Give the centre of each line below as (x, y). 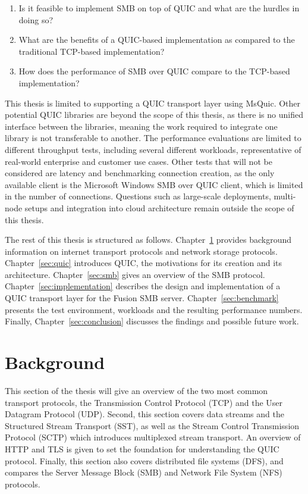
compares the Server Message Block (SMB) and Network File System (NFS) (144, 472)
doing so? (36, 19)
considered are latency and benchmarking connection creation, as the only (140, 173)
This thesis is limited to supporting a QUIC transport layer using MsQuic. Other (153, 103)
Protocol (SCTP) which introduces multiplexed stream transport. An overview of (153, 437)
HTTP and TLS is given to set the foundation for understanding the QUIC (142, 448)
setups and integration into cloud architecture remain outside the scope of (159, 207)
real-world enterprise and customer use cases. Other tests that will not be (139, 161)
